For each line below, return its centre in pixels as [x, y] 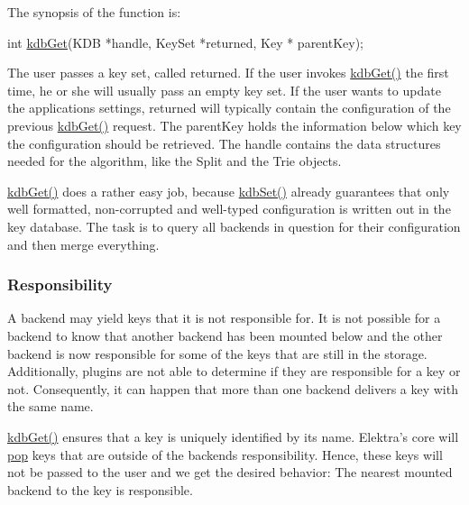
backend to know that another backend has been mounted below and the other [225, 335]
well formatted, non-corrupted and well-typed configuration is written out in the [229, 209]
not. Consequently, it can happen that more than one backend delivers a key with [233, 388]
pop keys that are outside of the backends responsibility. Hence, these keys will [225, 454]
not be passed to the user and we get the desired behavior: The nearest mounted [230, 472]
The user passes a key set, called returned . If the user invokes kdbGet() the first [228, 73]
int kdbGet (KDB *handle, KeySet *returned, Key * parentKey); [186, 42]
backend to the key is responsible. [100, 489]
